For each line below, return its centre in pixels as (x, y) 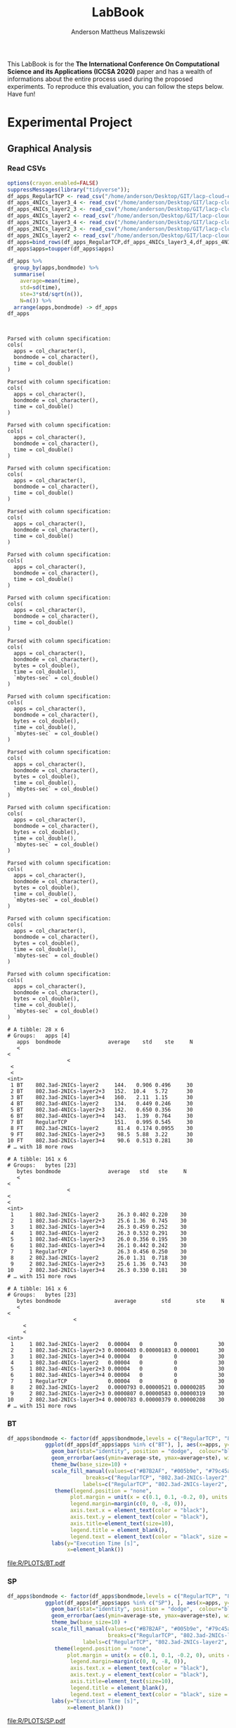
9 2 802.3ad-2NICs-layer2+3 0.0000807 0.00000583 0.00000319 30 (117, 1394)
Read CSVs (27, 168)
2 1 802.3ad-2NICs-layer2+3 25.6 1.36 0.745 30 (99, 1221)
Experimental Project (70, 122)
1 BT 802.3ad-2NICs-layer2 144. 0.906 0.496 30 (101, 1085)
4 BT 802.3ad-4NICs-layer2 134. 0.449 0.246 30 (101, 1104)
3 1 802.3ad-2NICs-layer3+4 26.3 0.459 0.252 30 (99, 1227)
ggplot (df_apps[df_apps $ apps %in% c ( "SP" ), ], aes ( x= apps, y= (138, 1603)
